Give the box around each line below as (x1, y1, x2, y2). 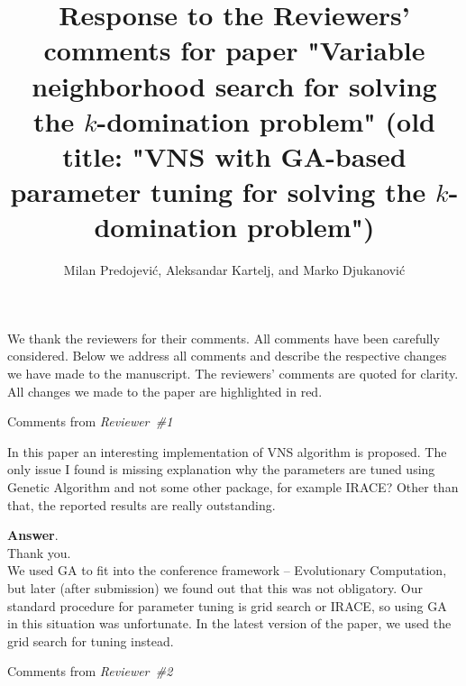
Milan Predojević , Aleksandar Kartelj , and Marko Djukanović (63, 261, 406, 279)
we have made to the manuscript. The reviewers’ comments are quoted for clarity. (7, 364, 459, 383)
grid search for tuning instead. (7, 631, 174, 650)
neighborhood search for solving (32, 67, 437, 104)
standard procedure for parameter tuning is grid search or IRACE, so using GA (7, 596, 447, 615)
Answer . (7, 526, 59, 544)
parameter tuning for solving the (10, 173, 426, 210)
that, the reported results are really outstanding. (7, 495, 276, 514)
